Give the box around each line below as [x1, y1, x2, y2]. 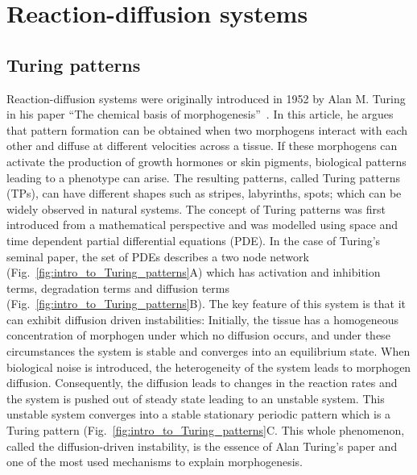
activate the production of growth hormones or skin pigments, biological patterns [6, 152, 407, 169]
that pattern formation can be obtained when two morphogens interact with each [6, 121, 408, 138]
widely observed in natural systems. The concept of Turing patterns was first [6, 200, 386, 217]
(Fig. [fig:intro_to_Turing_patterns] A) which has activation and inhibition [6, 264, 381, 281]
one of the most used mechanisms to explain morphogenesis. [6, 453, 303, 470]
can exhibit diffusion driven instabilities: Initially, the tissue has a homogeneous [6, 310, 399, 327]
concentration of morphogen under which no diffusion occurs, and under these [6, 327, 390, 344]
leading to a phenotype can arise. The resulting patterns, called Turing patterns [6, 169, 400, 185]
